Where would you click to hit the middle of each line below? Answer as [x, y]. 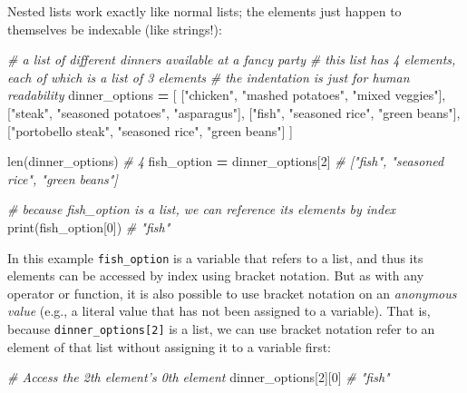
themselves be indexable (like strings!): [115, 29]
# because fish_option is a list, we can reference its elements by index [202, 209]
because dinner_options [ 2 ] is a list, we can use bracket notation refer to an [221, 328]
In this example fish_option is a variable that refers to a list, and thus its [215, 257]
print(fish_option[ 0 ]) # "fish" [89, 226]
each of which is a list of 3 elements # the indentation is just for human [209, 77]
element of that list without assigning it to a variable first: [169, 346]
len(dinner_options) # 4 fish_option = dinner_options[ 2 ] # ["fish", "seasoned [226, 161]
